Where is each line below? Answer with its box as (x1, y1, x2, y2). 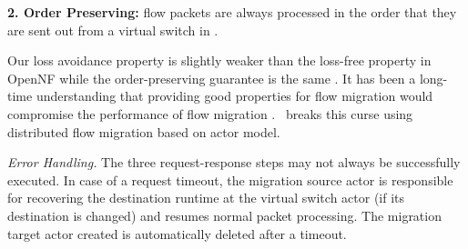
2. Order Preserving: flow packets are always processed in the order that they (7, 3, 457, 21)
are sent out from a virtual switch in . (7, 20, 219, 39)
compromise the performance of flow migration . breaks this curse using (7, 104, 413, 123)
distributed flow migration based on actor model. (7, 122, 280, 141)
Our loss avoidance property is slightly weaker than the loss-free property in (7, 51, 432, 70)
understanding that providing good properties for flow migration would (36, 86, 433, 105)
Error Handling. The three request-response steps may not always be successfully (7, 153, 461, 172)
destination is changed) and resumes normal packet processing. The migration (7, 205, 442, 224)
